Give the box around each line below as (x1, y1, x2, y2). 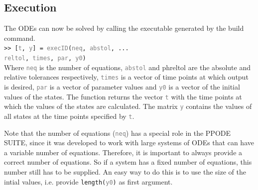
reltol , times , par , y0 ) (4, 55, 86, 62)
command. (4, 32, 35, 43)
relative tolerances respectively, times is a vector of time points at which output (4, 72, 249, 82)
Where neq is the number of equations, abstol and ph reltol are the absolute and (4, 62, 251, 72)
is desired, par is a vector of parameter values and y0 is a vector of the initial (4, 82, 240, 92)
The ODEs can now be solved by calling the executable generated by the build (4, 23, 244, 33)
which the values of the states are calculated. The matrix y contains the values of (4, 101, 252, 111)
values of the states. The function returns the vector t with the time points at (4, 91, 242, 101)
